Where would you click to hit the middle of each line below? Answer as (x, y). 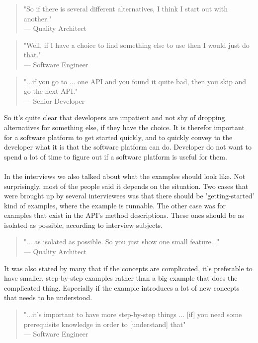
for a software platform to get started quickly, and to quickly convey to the (118, 137)
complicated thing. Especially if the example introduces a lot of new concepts (122, 287)
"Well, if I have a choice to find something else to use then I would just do (136, 45)
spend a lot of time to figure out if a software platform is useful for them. (116, 156)
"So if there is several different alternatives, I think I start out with (126, 8)
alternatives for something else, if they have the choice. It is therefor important (124, 127)
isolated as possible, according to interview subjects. (84, 225)
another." (38, 18)
